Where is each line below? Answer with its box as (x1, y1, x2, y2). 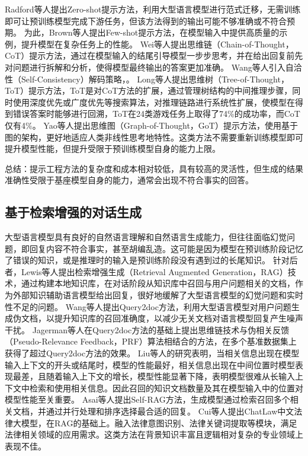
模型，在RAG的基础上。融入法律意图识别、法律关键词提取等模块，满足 (21, 416, 297, 429)
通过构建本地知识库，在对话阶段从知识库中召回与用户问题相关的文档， (21, 277, 295, 289)
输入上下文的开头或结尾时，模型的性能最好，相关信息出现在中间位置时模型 (5, 358, 295, 371)
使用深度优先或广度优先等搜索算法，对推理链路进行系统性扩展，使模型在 (12, 95, 295, 108)
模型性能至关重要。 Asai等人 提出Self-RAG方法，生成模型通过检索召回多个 (5, 393, 290, 406)
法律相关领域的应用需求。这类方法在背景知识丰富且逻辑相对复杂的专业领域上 (5, 428, 303, 441)
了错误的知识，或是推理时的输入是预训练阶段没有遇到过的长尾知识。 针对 (5, 254, 290, 266)
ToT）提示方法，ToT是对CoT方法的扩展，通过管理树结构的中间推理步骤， (5, 84, 293, 97)
